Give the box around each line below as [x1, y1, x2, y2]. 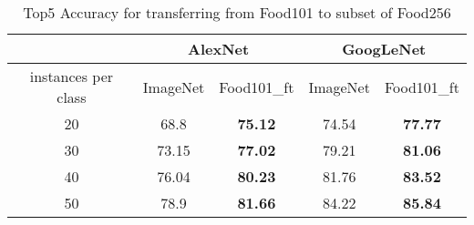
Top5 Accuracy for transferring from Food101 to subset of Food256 [23, 2, 451, 23]
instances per [29, 66, 114, 87]
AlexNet [188, 38, 250, 59]
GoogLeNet [342, 38, 427, 59]
